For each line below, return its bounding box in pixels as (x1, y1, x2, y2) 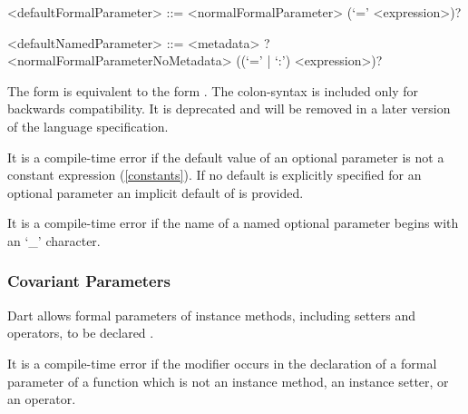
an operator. (7, 389, 76, 409)
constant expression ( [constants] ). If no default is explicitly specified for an (7, 165, 422, 184)
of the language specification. (7, 116, 169, 135)
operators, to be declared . (7, 323, 154, 342)
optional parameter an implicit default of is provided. (7, 182, 304, 202)
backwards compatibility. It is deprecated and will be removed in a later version (7, 99, 451, 118)
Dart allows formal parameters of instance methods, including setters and (7, 305, 416, 324)
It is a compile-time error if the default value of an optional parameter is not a (7, 147, 444, 166)
